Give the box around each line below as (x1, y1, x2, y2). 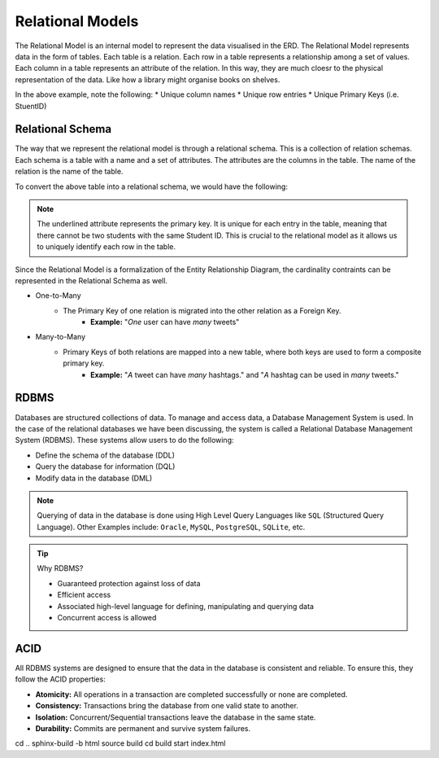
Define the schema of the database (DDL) (35, 450, 175, 460)
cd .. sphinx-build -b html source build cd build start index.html (15, 738, 226, 748)
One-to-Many (35, 291, 81, 300)
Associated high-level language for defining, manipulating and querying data (57, 601, 315, 611)
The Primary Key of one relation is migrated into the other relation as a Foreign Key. (63, 305, 341, 315)
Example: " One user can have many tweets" (90, 318, 240, 327)
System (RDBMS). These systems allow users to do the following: (15, 436, 235, 445)
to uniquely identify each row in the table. (37, 242, 176, 252)
